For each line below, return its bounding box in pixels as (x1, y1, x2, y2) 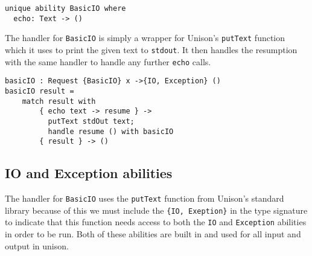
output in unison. (5, 239, 69, 252)
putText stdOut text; (48, 117, 135, 126)
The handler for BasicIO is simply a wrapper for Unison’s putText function (5, 31, 285, 44)
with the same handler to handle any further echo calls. (5, 55, 211, 68)
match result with (22, 97, 96, 106)
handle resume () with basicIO (48, 127, 174, 136)
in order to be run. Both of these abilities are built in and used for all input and (5, 228, 301, 240)
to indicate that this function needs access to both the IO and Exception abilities (5, 216, 307, 228)
